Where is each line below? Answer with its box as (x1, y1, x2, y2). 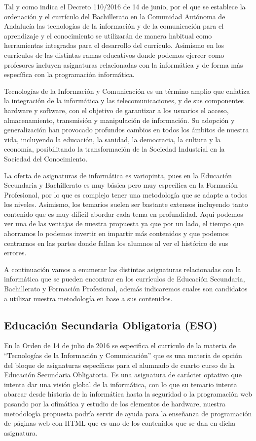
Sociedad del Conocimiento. (4, 153, 88, 163)
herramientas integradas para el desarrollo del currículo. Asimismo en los (4, 40, 224, 50)
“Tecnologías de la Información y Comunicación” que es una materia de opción (4, 350, 242, 361)
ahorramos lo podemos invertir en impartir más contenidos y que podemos (4, 228, 229, 239)
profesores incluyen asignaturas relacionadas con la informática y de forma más (4, 59, 243, 70)
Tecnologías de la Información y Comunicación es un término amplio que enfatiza (4, 85, 250, 96)
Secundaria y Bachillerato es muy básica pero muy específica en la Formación (4, 180, 238, 190)
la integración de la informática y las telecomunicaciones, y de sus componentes (4, 95, 244, 106)
